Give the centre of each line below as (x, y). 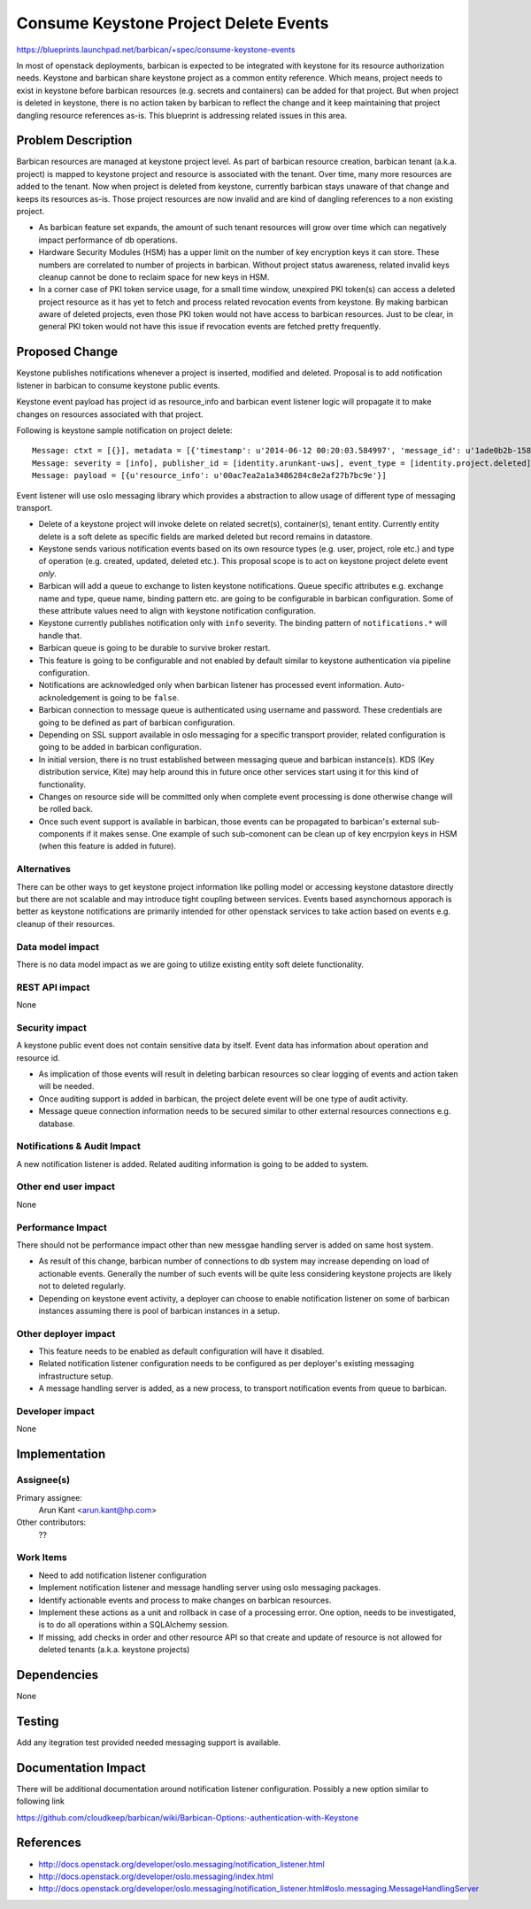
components (62, 834)
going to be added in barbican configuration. (120, 747)
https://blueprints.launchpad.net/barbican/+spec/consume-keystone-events (156, 50)
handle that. (60, 635)
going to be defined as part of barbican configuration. (137, 723)
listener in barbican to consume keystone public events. (118, 385)
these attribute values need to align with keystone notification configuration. (177, 611)
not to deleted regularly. (82, 1286)
